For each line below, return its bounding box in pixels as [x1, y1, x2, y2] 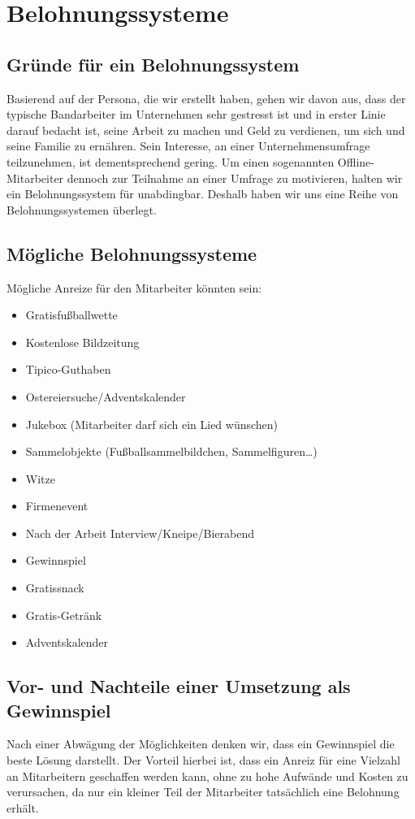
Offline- [337, 153, 374, 170]
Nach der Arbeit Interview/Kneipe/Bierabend [25, 524, 254, 541]
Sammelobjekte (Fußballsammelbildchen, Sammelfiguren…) [25, 443, 318, 460]
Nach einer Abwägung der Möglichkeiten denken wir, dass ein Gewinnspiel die [6, 735, 395, 752]
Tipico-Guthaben [25, 361, 111, 378]
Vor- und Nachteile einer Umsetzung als [6, 674, 351, 699]
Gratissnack [25, 579, 84, 596]
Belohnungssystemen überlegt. [6, 201, 157, 218]
